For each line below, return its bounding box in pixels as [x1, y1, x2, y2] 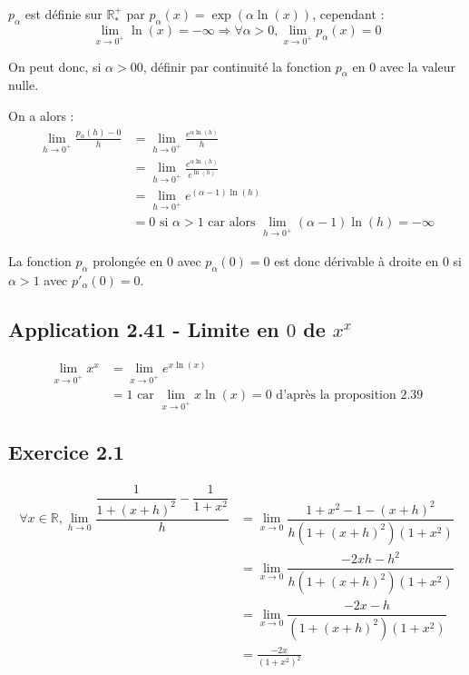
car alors [208, 216, 256, 230]
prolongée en [93, 251, 163, 270]
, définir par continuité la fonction [142, 56, 332, 75]
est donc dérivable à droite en [274, 251, 439, 270]
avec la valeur [379, 56, 456, 75]
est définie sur [24, 5, 103, 23]
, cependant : [312, 5, 385, 23]
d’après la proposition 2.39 [276, 389, 424, 402]
